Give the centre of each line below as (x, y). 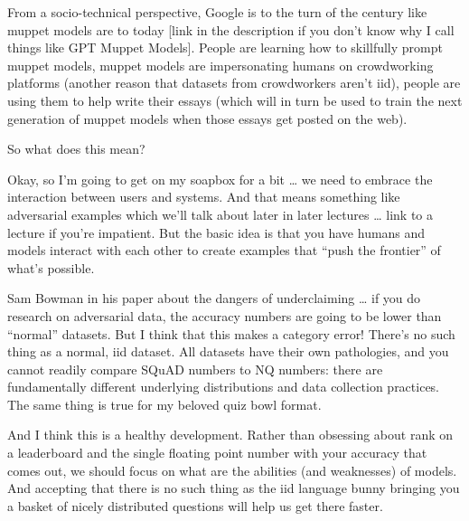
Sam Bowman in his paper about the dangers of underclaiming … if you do (214, 298)
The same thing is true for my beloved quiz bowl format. (164, 404)
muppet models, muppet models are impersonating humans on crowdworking (220, 65)
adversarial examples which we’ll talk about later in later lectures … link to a (220, 214)
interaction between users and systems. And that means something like (204, 197)
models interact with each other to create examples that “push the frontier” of (224, 250)
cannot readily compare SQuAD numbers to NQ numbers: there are (195, 369)
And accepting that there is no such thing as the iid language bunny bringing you (234, 488)
